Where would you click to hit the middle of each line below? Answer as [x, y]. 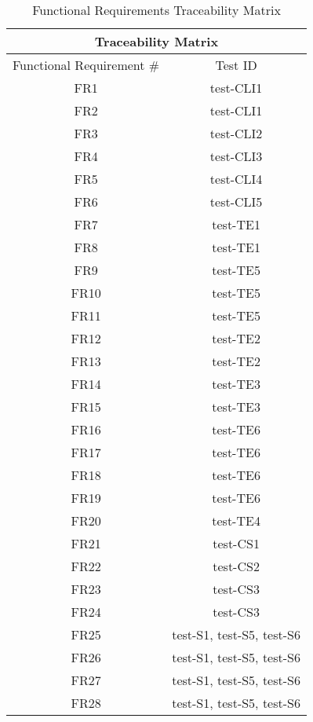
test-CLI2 [236, 133]
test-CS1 [236, 543]
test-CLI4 [236, 179]
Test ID [236, 65]
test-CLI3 [236, 156]
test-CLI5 [236, 202]
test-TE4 [236, 520]
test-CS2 [236, 566]
